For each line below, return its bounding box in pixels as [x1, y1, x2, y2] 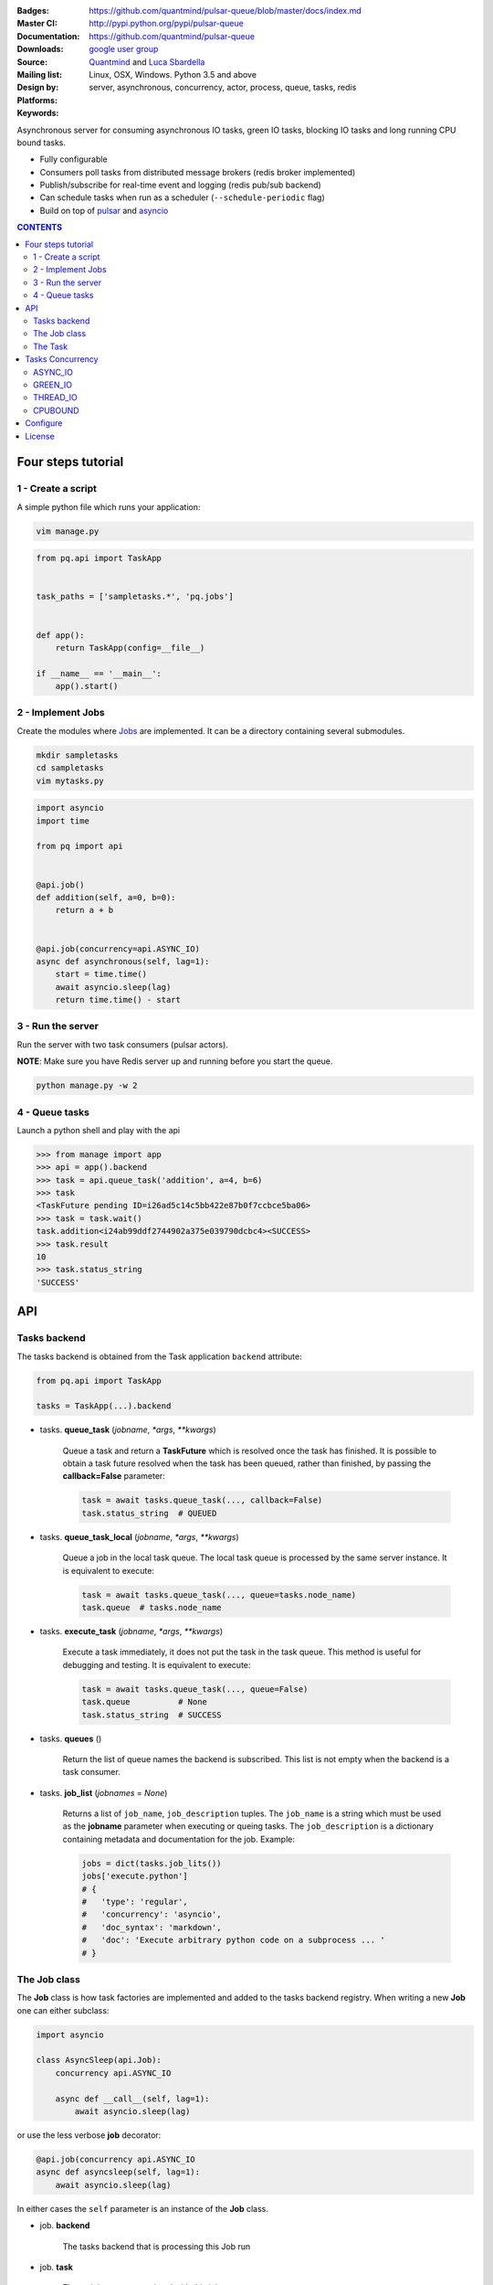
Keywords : [16, 108, 59, 119]
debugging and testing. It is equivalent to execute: [62, 1659, 251, 1670]
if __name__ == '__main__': [36, 668, 162, 678]
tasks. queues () [39, 1733, 102, 1744]
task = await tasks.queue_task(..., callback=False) [81, 1495, 323, 1505]
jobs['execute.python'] [81, 1871, 189, 1882]
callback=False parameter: [62, 1471, 166, 1482]
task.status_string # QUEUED [81, 1508, 217, 1518]
